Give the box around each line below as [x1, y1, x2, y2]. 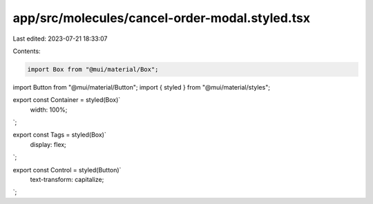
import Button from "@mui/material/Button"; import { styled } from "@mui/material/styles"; [12, 83, 271, 91]
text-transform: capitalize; [30, 176, 104, 184]
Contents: [12, 47, 41, 55]
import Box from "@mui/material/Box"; [27, 65, 159, 73]
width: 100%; [30, 105, 68, 114]
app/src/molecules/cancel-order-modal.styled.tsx [12, 10, 311, 25]
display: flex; [30, 140, 67, 148]
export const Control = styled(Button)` [12, 165, 122, 174]
